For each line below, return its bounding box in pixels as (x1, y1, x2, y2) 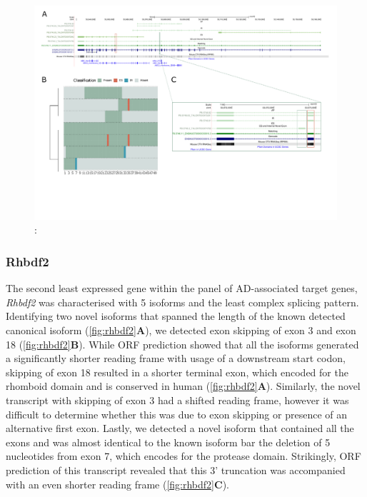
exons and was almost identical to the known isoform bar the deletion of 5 (6, 434, 331, 449)
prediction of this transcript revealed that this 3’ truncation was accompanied (6, 462, 346, 477)
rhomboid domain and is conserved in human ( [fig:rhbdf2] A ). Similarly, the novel (6, 378, 361, 393)
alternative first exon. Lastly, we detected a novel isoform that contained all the (6, 421, 354, 436)
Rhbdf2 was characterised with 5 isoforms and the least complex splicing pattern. (6, 294, 359, 309)
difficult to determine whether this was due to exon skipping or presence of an (6, 406, 348, 421)
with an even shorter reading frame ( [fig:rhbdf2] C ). (6, 476, 229, 491)
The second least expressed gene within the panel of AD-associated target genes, (6, 281, 358, 296)
